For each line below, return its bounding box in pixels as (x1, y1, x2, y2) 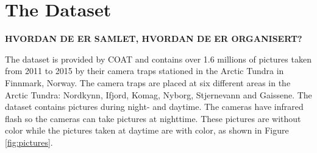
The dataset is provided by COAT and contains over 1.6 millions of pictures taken (5, 52, 312, 65)
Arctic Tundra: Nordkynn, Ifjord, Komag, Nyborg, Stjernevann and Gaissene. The (5, 88, 312, 101)
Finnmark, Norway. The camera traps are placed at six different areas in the (5, 76, 291, 89)
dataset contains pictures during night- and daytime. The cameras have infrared (5, 100, 304, 113)
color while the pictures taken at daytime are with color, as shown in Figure (5, 124, 289, 137)
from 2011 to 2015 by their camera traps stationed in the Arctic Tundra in (5, 64, 284, 77)
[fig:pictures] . (5, 135, 53, 148)
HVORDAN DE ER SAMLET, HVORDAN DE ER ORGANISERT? (5, 32, 302, 45)
